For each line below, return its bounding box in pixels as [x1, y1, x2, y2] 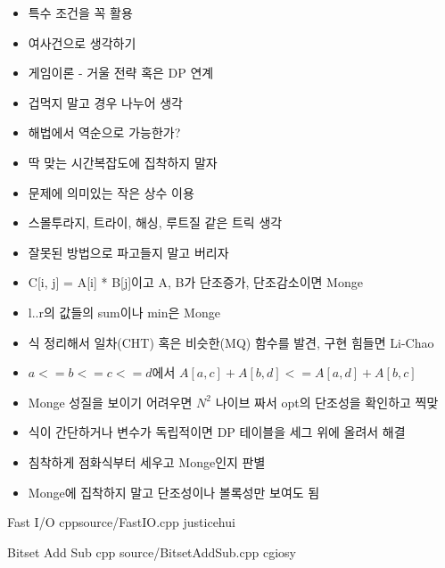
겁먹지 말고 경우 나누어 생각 [28, 93, 184, 111]
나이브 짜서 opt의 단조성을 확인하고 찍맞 [215, 392, 439, 411]
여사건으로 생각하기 [28, 33, 136, 52]
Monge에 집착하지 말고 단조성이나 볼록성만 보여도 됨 [28, 482, 320, 501]
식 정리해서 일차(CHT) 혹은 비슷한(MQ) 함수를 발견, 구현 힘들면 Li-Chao [28, 333, 434, 351]
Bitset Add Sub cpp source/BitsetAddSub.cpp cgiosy [7, 542, 296, 561]
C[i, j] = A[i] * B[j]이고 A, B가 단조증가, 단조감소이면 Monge [28, 273, 363, 292]
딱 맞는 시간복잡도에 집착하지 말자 [28, 152, 218, 171]
